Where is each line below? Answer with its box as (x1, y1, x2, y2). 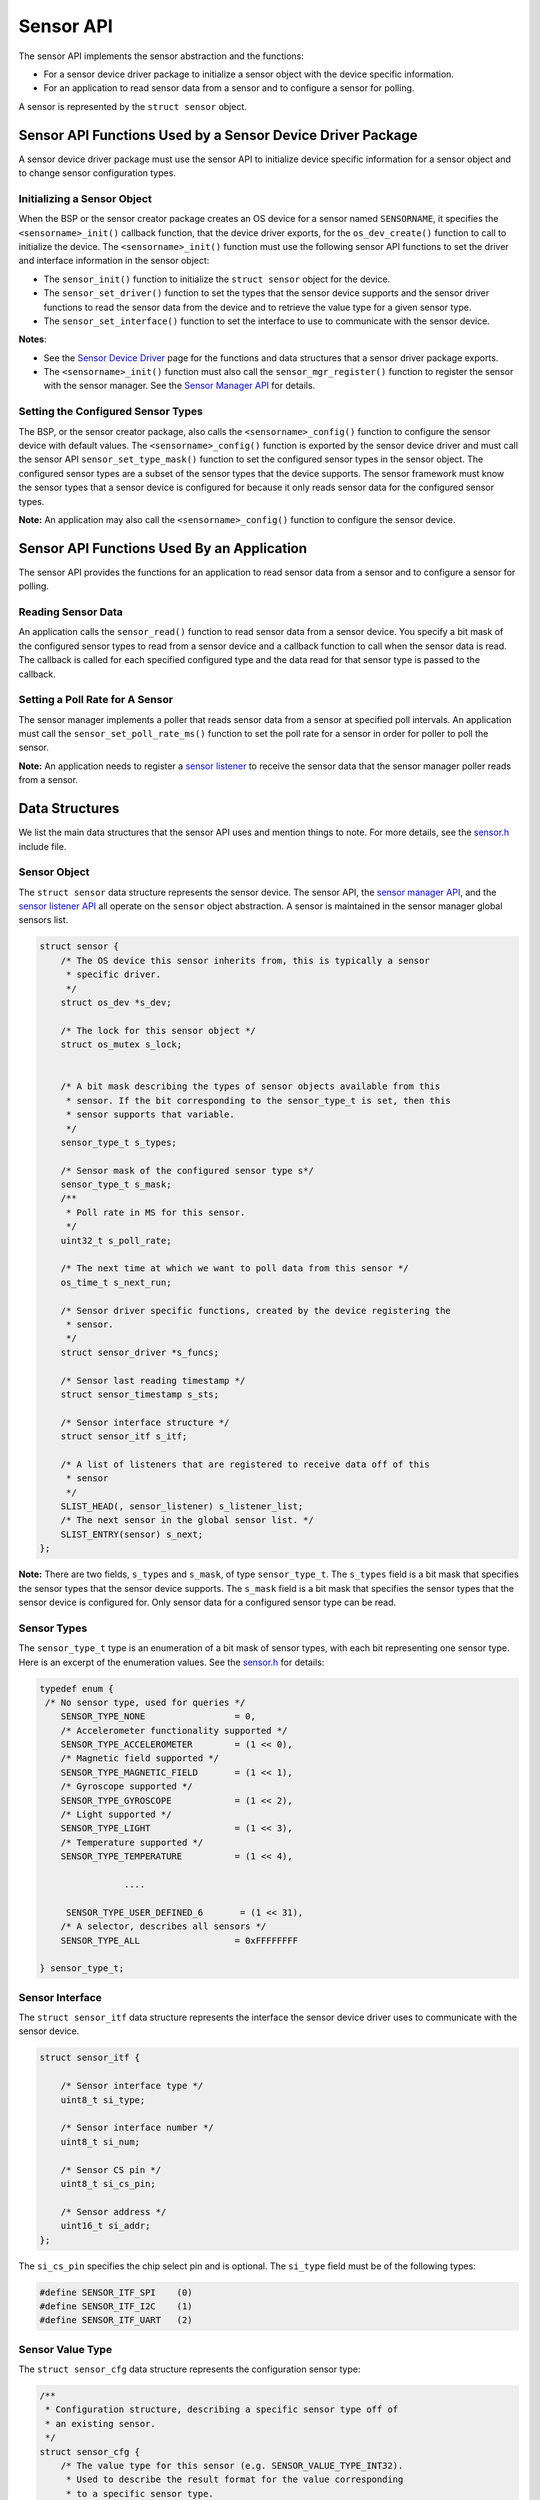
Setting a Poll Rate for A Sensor (18, 693, 174, 707)
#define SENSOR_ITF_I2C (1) (39, 2300, 194, 2312)
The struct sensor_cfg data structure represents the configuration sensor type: (18, 2363, 361, 2375)
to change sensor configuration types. (18, 167, 177, 179)
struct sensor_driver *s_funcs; (60, 1346, 220, 1358)
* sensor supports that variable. (65, 1109, 235, 1120)
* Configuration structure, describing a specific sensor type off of (45, 2404, 399, 2415)
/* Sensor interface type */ (60, 2080, 204, 2092)
